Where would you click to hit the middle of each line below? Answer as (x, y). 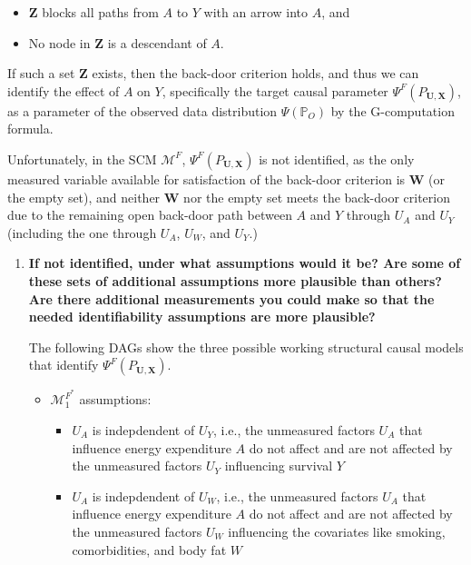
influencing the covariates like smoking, (337, 531)
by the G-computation (392, 110)
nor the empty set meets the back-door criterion (317, 197)
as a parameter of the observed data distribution (142, 110)
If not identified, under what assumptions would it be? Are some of (245, 263)
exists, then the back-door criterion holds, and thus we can (255, 73)
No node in (59, 42)
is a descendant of (157, 42)
